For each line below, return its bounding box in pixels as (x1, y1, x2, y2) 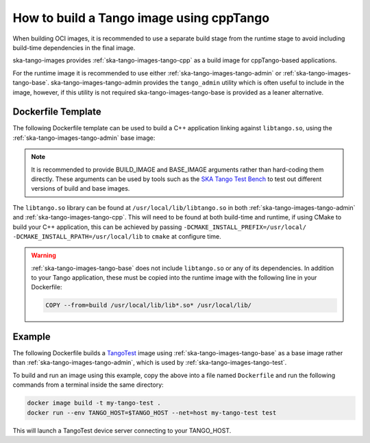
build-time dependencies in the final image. (12, 43, 136, 51)
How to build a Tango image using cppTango (12, 10, 270, 25)
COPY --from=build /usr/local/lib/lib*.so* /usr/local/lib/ (45, 302, 252, 309)
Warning (31, 251, 56, 260)
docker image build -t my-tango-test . (27, 399, 161, 407)
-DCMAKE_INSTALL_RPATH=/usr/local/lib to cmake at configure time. (12, 232, 222, 240)
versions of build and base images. (31, 184, 130, 193)
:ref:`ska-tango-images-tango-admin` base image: (12, 134, 156, 142)
